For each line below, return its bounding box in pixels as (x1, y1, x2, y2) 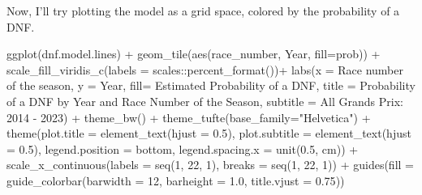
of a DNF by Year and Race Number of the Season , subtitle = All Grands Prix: (6, 92, 403, 109)
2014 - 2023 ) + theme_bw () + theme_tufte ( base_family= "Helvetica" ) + (6, 108, 371, 125)
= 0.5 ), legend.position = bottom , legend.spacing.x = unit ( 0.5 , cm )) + (6, 140, 359, 157)
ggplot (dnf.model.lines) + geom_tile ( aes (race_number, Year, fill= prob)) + (6, 45, 381, 62)
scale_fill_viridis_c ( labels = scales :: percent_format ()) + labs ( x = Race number (6, 61, 403, 78)
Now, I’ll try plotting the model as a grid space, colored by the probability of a (6, 2, 400, 19)
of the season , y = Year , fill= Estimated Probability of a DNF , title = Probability (6, 77, 416, 94)
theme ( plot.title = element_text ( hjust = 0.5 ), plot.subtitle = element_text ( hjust (6, 125, 411, 142)
